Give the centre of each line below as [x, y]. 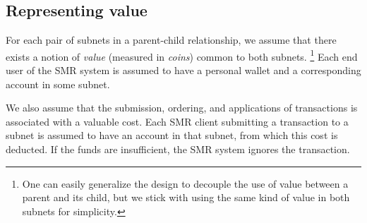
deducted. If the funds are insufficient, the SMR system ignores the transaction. [178, 149]
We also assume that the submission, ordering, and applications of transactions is [182, 108]
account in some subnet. [58, 84]
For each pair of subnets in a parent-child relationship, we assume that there [171, 40]
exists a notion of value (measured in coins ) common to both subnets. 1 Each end [182, 55]
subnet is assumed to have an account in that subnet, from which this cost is [172, 135]
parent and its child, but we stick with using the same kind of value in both [186, 197]
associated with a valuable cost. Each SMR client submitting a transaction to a [177, 121]
